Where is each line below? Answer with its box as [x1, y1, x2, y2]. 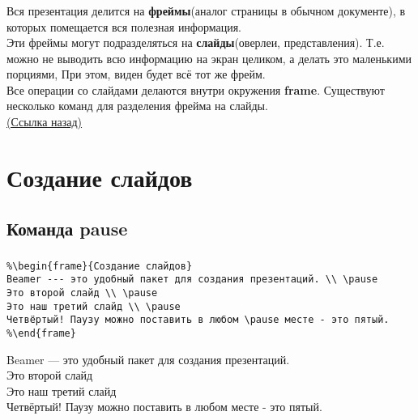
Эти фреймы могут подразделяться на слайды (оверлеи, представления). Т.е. [6, 34, 385, 51]
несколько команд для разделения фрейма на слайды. [6, 97, 268, 114]
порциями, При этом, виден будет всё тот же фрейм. [6, 66, 266, 83]
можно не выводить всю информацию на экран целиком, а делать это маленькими [6, 49, 412, 66]
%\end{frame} [6, 328, 76, 340]
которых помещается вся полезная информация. [6, 18, 242, 35]
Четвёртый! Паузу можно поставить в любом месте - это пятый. [6, 398, 322, 415]
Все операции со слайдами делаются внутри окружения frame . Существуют [6, 81, 385, 98]
